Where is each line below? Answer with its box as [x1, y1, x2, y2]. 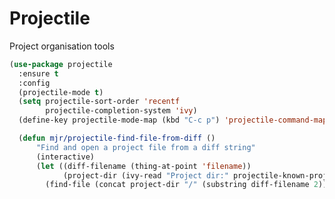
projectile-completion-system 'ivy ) [45, 106, 198, 116]
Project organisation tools [9, 40, 115, 52]
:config [18, 78, 51, 88]
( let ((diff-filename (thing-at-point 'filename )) [35, 161, 252, 171]
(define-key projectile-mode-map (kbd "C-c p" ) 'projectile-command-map [18, 115, 328, 126]
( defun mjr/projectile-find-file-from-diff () [18, 133, 216, 144]
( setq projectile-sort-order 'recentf [18, 97, 181, 107]
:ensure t [18, 68, 59, 79]
